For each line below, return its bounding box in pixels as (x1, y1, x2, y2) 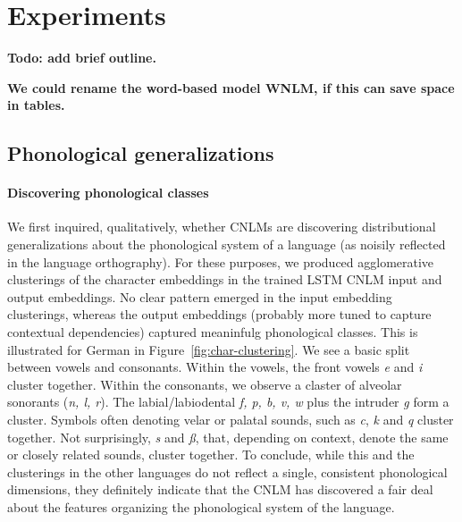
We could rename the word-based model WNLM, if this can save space (7, 78, 455, 97)
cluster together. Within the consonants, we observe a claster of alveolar (7, 375, 402, 393)
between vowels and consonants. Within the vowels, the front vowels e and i (7, 358, 423, 376)
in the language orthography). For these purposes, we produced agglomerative (7, 252, 434, 271)
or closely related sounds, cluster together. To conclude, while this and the (7, 445, 415, 464)
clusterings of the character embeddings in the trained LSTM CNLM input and (7, 270, 442, 289)
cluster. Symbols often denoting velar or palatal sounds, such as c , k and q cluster (7, 410, 454, 429)
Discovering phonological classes (7, 183, 209, 202)
